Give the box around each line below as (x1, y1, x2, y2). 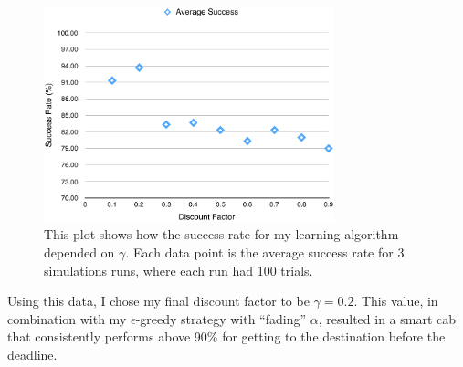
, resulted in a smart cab (318, 309, 457, 328)
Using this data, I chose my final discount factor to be (7, 291, 310, 310)
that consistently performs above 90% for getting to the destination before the (7, 327, 446, 346)
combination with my (7, 309, 127, 328)
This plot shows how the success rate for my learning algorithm (44, 225, 399, 244)
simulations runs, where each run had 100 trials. (44, 260, 313, 279)
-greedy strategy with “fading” (135, 309, 307, 328)
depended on (44, 243, 115, 262)
